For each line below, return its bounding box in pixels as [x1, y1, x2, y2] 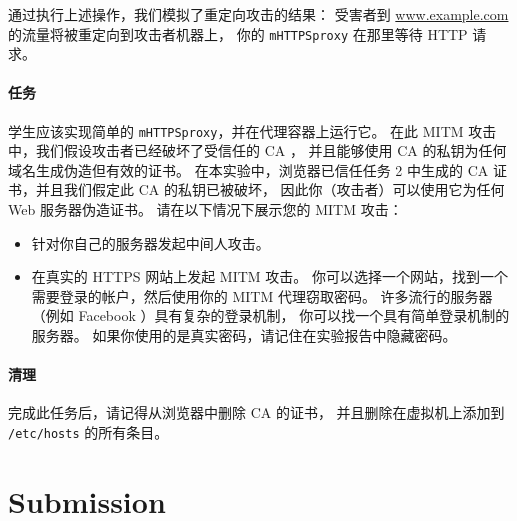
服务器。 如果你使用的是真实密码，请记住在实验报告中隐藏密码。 [31, 325, 457, 346]
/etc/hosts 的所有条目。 [8, 422, 169, 443]
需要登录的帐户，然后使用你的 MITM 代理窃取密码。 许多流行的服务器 [31, 285, 493, 306]
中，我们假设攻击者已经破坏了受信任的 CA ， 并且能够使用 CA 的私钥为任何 [8, 140, 507, 161]
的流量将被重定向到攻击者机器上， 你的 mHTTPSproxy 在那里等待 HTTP [8, 23, 468, 44]
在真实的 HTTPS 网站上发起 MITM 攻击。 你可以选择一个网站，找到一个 [31, 266, 508, 287]
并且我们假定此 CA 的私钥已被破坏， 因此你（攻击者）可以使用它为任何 [35, 179, 505, 200]
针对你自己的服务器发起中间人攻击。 [31, 232, 270, 253]
